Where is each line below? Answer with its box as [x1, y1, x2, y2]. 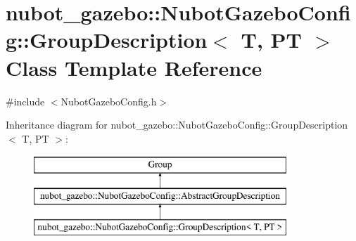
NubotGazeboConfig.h [61, 93, 157, 108]
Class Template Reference [6, 53, 262, 82]
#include [6, 93, 45, 108]
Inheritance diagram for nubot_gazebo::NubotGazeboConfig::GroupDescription [6, 117, 348, 132]
